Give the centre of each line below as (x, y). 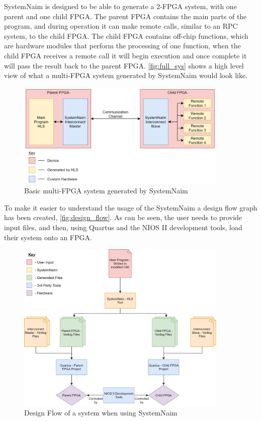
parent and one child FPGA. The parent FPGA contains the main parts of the (125, 16)
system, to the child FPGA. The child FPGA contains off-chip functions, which (126, 36)
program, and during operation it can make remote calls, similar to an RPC (121, 26)
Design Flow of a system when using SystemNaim (101, 413)
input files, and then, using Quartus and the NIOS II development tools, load (123, 227)
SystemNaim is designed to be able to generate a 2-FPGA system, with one (120, 6)
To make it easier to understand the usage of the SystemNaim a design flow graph (131, 207)
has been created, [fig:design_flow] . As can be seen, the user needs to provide (123, 217)
